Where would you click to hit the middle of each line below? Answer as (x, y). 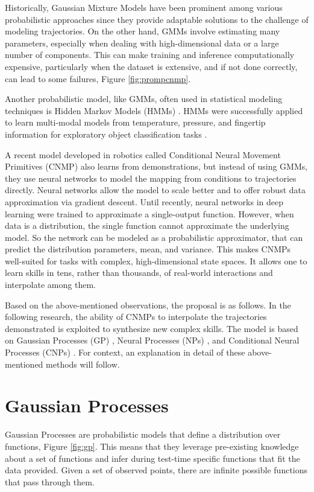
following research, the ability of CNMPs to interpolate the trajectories (136, 317)
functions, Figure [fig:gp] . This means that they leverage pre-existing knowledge (152, 446)
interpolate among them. (50, 285)
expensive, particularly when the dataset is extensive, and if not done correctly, (151, 66)
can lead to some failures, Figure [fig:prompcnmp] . (98, 78)
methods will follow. (83, 364)
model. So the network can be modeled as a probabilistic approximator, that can (154, 237)
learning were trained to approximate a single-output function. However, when (149, 213)
